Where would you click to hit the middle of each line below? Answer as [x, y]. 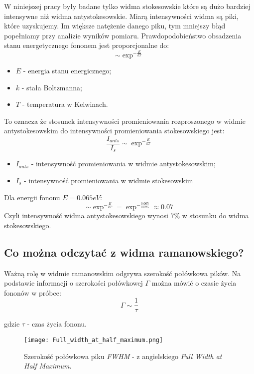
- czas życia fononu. [57, 324]
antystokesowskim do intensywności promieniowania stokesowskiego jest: [114, 131]
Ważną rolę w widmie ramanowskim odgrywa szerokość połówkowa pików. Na [123, 273]
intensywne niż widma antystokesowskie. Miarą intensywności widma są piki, [121, 16]
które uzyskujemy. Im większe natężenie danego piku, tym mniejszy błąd [115, 26]
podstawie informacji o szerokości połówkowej [73, 283]
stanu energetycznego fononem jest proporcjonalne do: [87, 45]
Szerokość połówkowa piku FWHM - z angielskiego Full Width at [123, 356]
